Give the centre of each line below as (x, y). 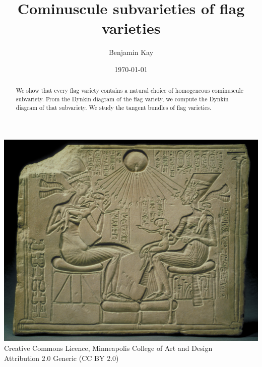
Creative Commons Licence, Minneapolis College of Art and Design (108, 348)
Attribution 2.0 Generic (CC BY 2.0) (61, 358)
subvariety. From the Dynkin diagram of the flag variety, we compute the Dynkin (122, 99)
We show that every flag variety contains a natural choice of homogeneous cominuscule (129, 90)
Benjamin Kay (131, 52)
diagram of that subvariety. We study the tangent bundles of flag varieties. (114, 107)
